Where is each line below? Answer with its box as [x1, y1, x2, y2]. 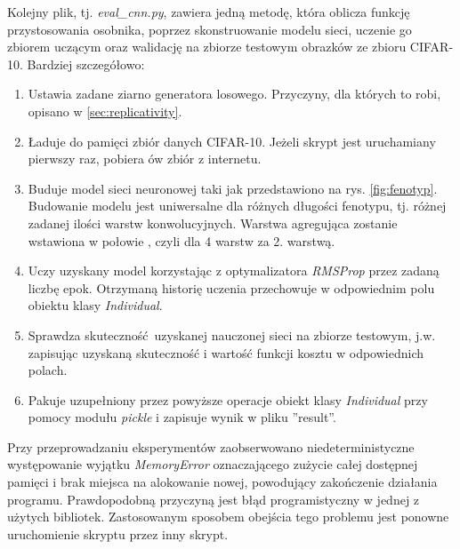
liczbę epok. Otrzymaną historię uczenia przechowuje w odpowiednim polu [28, 278, 435, 297]
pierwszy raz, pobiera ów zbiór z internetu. [28, 149, 262, 168]
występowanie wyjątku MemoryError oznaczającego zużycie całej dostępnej [7, 455, 418, 473]
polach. [28, 361, 68, 379]
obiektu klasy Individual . [28, 296, 163, 314]
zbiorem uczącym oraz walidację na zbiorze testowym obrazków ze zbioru [7, 37, 407, 56]
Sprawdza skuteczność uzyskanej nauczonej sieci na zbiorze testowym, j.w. [28, 325, 436, 344]
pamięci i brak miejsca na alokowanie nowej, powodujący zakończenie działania [7, 473, 438, 491]
